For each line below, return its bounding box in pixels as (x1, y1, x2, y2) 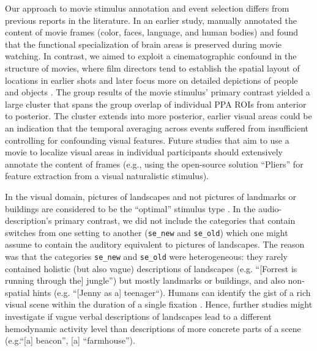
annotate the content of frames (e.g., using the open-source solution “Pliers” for (5, 157, 304, 170)
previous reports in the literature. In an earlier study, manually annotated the (5, 13, 297, 26)
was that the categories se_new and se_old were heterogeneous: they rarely (5, 249, 288, 262)
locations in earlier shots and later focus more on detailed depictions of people (5, 73, 298, 86)
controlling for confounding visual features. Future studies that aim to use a (5, 133, 289, 146)
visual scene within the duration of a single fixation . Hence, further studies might (5, 298, 313, 311)
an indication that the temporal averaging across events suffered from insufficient (5, 121, 309, 134)
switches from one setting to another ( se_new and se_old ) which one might (5, 226, 288, 238)
